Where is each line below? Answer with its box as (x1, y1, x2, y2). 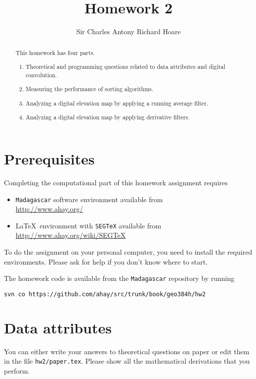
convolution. (26, 70, 57, 79)
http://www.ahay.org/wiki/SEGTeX (15, 230, 126, 240)
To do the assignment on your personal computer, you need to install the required (4, 247, 253, 257)
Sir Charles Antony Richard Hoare (76, 26, 181, 37)
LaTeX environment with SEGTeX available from (15, 220, 162, 230)
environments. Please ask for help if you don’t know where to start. (4, 256, 208, 267)
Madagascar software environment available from (15, 194, 163, 204)
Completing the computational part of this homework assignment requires (4, 177, 228, 187)
